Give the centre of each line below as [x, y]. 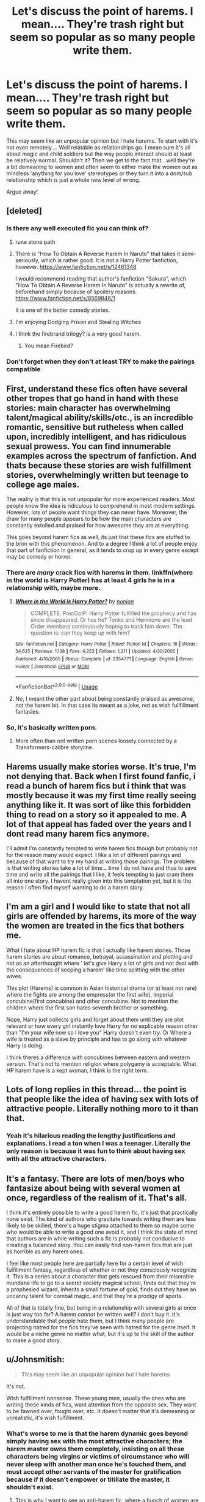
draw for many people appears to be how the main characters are [89, 519]
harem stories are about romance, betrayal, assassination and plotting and [100, 956]
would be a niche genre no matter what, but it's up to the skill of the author [100, 1334]
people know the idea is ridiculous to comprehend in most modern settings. [101, 506]
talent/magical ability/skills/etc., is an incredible [100, 417]
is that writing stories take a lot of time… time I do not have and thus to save [101, 868]
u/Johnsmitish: [36, 1360]
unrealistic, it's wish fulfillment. [45, 1417]
